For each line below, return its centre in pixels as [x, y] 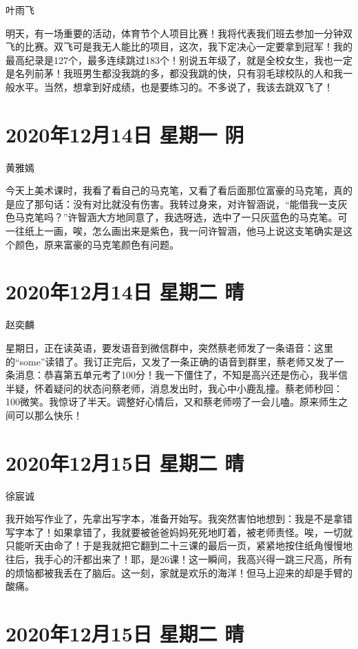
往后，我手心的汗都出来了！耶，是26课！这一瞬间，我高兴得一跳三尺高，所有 [179, 559]
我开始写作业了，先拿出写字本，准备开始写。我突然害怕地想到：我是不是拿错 [179, 519]
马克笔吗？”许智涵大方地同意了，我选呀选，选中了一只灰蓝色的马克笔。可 [181, 217]
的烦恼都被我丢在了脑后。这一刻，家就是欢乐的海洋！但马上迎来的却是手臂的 [179, 572]
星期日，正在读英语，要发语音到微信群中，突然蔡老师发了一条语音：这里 [169, 347]
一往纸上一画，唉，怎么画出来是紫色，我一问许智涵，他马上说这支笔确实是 [174, 231]
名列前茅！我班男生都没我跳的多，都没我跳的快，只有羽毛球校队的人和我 [179, 73]
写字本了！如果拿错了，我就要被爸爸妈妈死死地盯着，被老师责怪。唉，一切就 [179, 532]
